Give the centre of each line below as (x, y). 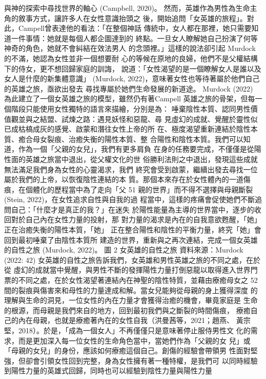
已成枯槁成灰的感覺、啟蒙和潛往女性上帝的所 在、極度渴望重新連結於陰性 (127, 129)
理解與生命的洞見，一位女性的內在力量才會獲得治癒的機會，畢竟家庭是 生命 (131, 300)
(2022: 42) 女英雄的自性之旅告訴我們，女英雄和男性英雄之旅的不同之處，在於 (132, 259)
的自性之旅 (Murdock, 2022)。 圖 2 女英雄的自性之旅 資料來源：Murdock (124, 250)
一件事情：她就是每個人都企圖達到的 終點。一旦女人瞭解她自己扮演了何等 (134, 38)
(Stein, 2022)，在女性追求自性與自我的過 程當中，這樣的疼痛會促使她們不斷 (130, 199)
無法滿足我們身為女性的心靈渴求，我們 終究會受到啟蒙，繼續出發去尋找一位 (131, 169)
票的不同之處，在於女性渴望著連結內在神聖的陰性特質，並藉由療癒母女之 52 (131, 280)
